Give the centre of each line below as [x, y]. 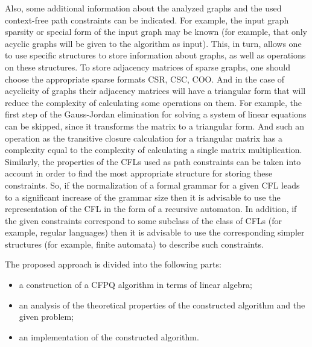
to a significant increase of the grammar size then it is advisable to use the [143, 197]
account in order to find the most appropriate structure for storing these [139, 173]
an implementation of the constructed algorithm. [109, 336]
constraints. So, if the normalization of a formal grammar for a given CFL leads [152, 185]
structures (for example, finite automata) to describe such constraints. [134, 244]
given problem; [46, 317]
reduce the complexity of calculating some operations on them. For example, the [153, 102]
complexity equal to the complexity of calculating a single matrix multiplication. [154, 150]
